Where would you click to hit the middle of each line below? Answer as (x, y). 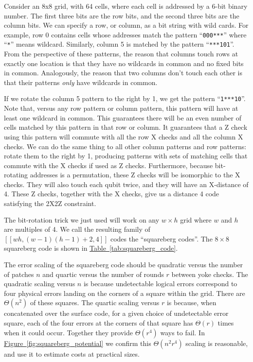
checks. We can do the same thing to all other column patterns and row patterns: (125, 146)
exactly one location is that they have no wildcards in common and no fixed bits (124, 63)
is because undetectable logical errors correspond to (160, 284)
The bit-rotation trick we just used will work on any (82, 219)
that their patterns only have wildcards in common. (81, 82)
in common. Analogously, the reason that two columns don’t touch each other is (123, 73)
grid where (196, 219)
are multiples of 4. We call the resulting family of (77, 229)
